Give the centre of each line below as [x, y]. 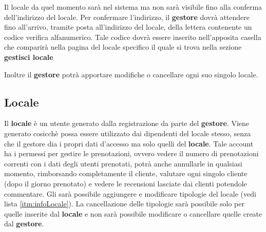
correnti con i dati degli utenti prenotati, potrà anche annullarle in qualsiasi [123, 163]
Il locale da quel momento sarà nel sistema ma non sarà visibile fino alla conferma [133, 7]
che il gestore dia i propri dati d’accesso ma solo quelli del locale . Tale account [129, 143]
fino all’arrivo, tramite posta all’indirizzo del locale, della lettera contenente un [128, 27]
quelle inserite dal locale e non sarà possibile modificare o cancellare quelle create [133, 213]
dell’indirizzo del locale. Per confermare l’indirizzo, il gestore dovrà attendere [127, 17]
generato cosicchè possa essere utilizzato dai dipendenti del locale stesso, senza [128, 133]
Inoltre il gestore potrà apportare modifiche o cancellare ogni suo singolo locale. [131, 74]
